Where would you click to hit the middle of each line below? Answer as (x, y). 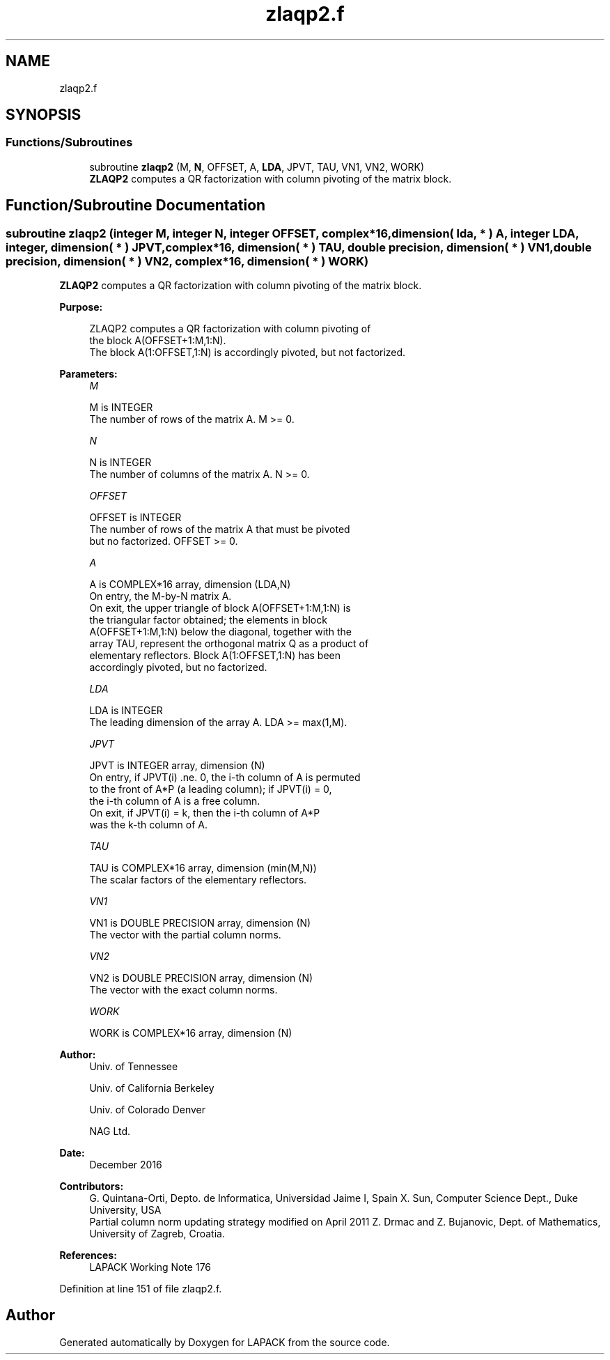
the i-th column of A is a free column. (175, 801)
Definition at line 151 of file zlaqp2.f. (141, 1289)
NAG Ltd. (110, 1131)
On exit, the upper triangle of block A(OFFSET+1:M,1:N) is (220, 608)
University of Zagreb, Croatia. (157, 1234)
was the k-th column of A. (149, 825)
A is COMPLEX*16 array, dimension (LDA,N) (190, 585)
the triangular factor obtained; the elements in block (208, 620)
